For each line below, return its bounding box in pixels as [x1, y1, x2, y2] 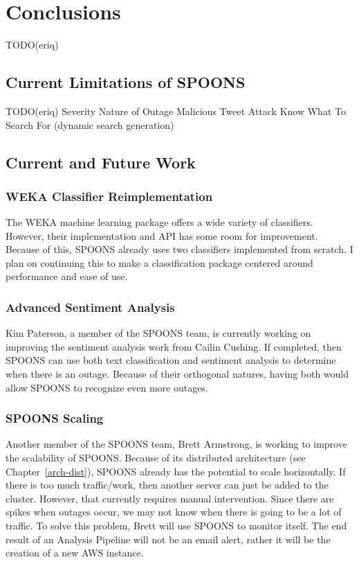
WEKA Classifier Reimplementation [6, 187, 213, 204]
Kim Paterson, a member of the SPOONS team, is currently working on [6, 326, 311, 340]
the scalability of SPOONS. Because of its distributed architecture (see [6, 450, 306, 465]
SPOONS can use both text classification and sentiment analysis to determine [6, 353, 336, 367]
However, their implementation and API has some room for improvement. [6, 228, 318, 243]
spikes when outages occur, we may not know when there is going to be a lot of [6, 504, 342, 519]
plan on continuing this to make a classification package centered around [6, 255, 313, 270]
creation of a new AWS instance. [6, 545, 144, 560]
